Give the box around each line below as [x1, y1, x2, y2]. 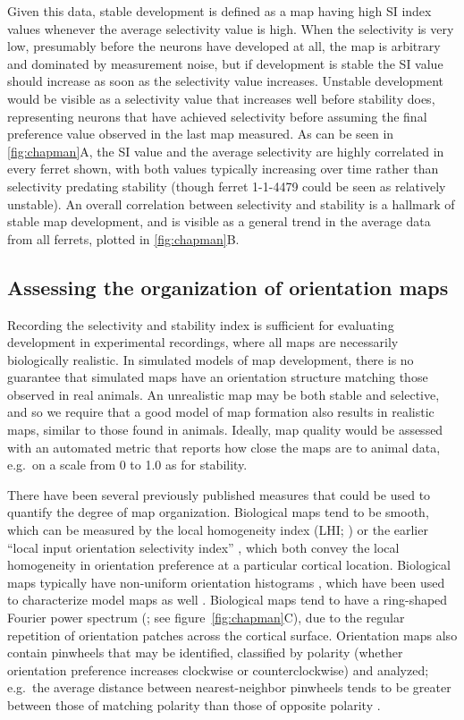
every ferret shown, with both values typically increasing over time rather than [7, 159, 439, 178]
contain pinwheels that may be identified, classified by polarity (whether [7, 643, 403, 662]
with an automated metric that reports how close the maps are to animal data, [7, 437, 441, 456]
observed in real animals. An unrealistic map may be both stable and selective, [7, 385, 440, 403]
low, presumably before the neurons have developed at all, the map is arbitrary [7, 37, 441, 55]
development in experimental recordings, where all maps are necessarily [7, 333, 399, 352]
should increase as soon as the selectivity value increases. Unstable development [7, 72, 443, 90]
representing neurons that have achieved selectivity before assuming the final [7, 106, 427, 125]
